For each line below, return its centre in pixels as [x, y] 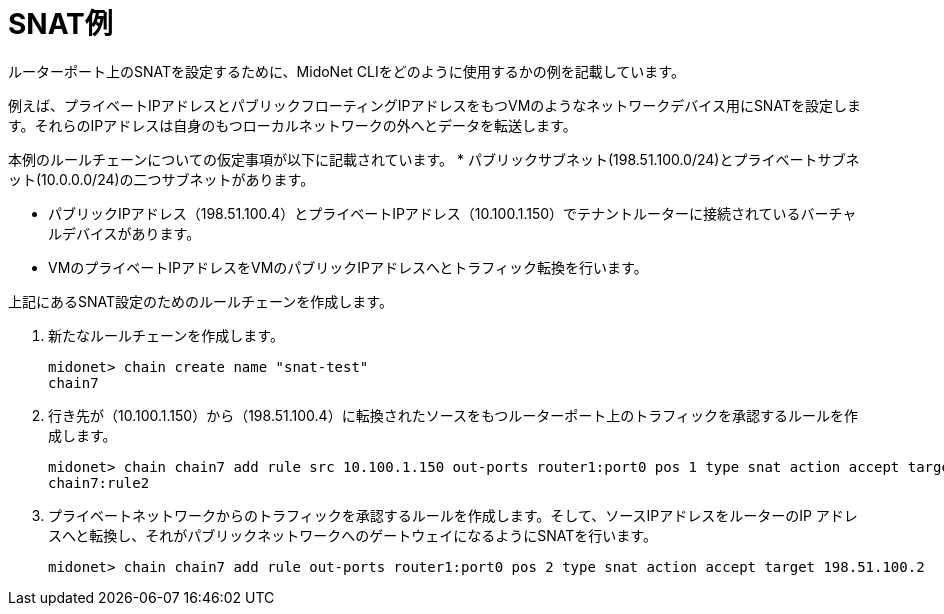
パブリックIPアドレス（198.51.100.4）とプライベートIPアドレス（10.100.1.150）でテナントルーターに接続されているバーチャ [452, 213]
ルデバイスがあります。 [124, 233]
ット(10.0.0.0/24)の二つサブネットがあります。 [161, 179]
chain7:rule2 [99, 482]
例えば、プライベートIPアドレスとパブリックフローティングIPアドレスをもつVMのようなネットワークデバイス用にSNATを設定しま [434, 105]
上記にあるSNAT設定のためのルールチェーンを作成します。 [200, 301]
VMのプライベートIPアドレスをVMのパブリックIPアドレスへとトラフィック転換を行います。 [348, 267]
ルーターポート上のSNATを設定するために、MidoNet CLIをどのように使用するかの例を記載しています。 [346, 71]
